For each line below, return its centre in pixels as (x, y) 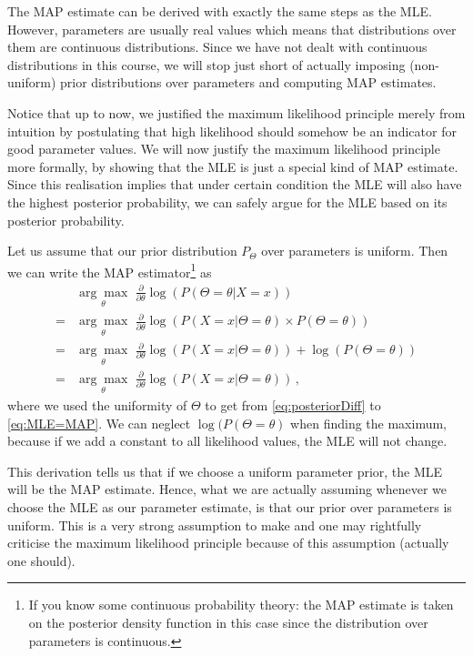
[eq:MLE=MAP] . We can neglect (99, 423)
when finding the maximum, (369, 423)
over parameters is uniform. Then (355, 251)
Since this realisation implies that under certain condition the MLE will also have (235, 184)
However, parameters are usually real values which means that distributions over (232, 29)
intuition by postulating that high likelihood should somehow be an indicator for (232, 131)
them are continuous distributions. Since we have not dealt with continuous (217, 47)
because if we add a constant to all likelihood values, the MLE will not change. (227, 441)
